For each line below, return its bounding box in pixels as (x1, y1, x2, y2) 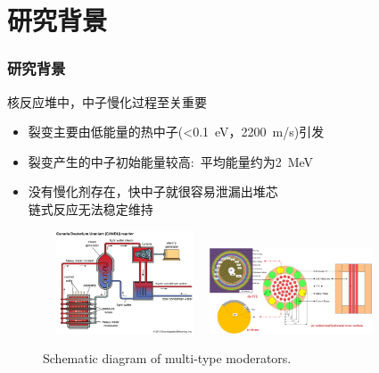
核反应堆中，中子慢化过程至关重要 (7, 92, 207, 111)
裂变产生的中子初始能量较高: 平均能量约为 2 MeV (28, 152, 314, 170)
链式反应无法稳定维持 (28, 199, 153, 218)
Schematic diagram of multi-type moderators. (43, 349, 292, 368)
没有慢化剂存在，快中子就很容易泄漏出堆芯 (28, 182, 278, 201)
